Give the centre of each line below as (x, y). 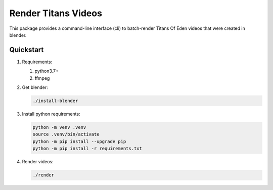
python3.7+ (47, 71)
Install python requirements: (51, 114)
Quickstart (27, 50)
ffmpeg (42, 78)
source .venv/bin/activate (66, 134)
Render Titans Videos (56, 13)
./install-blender (55, 101)
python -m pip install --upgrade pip (79, 141)
